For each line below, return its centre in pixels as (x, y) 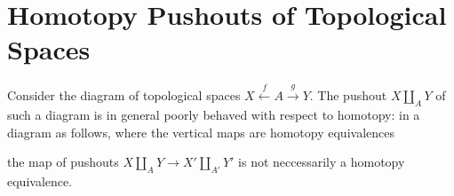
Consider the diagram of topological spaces (124, 95)
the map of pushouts (63, 162)
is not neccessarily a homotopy (322, 162)
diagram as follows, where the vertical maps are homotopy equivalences (201, 132)
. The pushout (348, 95)
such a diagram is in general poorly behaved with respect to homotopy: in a (214, 114)
